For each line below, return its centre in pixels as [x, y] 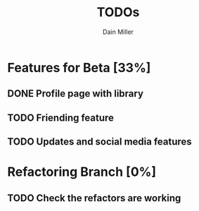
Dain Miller [118, 32]
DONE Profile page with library [76, 94]
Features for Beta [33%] [79, 67]
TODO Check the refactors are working [94, 198]
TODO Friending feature [61, 117]
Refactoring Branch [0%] [82, 172]
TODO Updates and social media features [99, 142]
